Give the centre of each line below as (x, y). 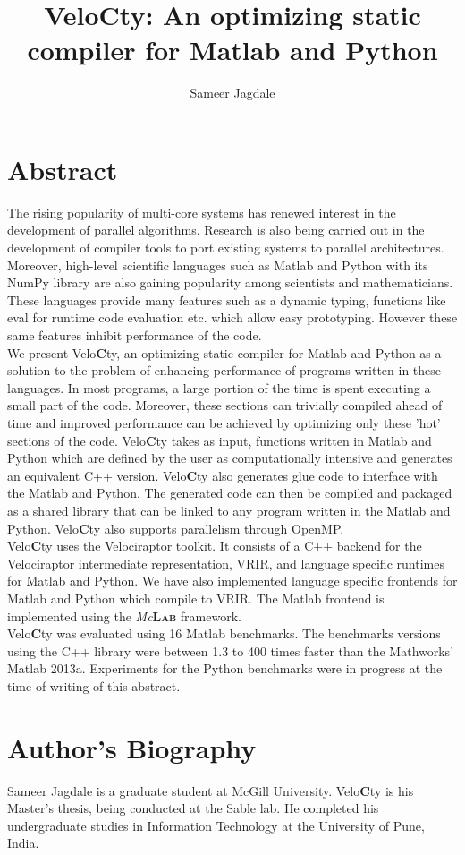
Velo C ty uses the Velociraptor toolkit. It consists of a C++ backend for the (215, 546)
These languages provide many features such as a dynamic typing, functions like (227, 299)
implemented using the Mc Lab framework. (124, 616)
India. (23, 843)
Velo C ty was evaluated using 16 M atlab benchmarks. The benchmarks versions (224, 633)
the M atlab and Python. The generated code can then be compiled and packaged (230, 493)
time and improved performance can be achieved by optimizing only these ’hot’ (224, 422)
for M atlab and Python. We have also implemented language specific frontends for (232, 581)
